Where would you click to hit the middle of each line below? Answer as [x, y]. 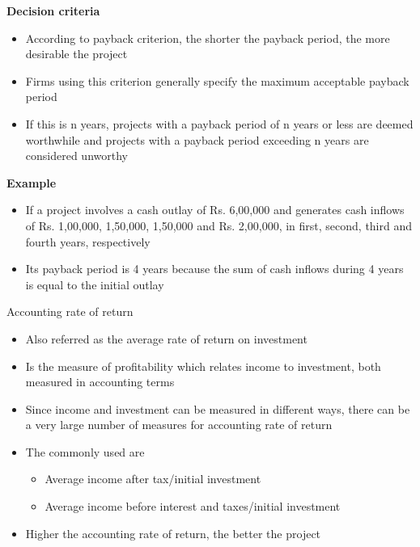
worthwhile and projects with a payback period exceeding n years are [197, 139]
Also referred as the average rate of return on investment [166, 338]
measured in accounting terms [100, 382]
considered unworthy [76, 156]
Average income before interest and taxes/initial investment [193, 506]
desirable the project [76, 54]
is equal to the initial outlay [95, 284]
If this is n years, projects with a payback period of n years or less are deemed [219, 123]
